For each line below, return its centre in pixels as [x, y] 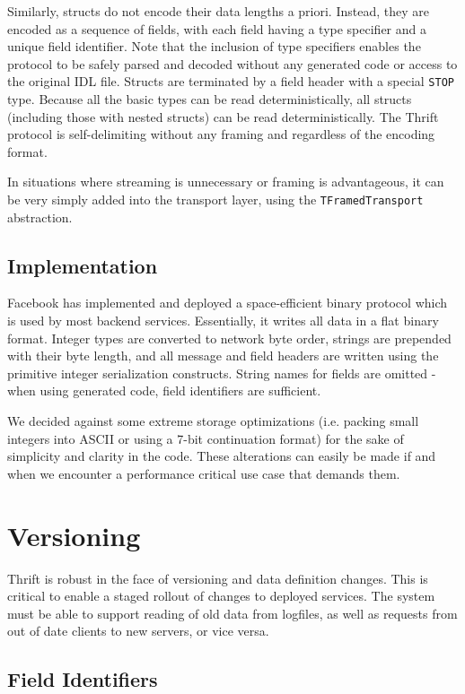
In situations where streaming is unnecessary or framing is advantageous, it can [226, 182]
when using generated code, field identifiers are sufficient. [164, 390]
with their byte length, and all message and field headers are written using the [223, 356]
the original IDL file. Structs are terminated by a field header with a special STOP [231, 81]
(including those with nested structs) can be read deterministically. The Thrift [223, 116]
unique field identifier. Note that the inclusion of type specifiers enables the [214, 46]
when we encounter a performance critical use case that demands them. [204, 473]
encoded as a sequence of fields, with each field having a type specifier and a [217, 28]
